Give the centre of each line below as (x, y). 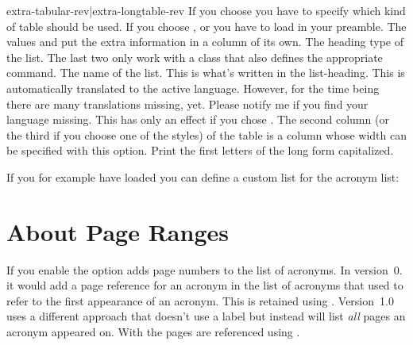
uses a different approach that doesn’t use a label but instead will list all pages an (206, 316)
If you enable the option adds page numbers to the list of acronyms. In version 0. (205, 269)
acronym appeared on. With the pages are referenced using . (153, 332)
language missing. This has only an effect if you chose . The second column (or (198, 119)
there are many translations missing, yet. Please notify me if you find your (187, 103)
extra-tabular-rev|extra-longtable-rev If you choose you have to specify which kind (206, 10)
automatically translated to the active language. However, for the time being (193, 88)
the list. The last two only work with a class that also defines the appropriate (195, 57)
